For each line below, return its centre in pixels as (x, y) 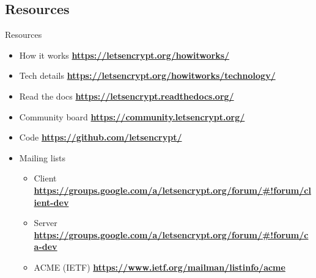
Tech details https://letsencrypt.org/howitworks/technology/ (147, 75)
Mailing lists (42, 157)
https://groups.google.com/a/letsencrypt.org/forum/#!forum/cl (172, 190)
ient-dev (51, 202)
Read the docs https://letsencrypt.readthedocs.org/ (127, 96)
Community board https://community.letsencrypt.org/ (132, 116)
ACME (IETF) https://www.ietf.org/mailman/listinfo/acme (160, 267)
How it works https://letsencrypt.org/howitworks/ (124, 55)
